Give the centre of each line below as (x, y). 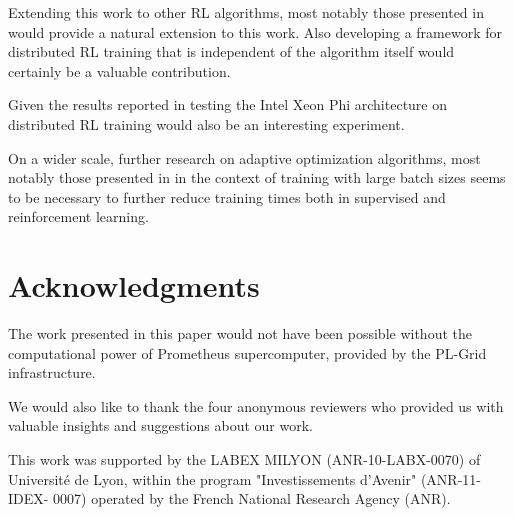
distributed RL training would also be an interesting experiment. (206, 123)
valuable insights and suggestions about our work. (160, 425)
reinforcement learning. (78, 216)
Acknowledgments (134, 285)
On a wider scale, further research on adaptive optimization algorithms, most (244, 157)
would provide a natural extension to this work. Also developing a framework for (255, 31)
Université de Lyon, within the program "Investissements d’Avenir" (212, 478)
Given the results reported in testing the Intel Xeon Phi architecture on (228, 104)
